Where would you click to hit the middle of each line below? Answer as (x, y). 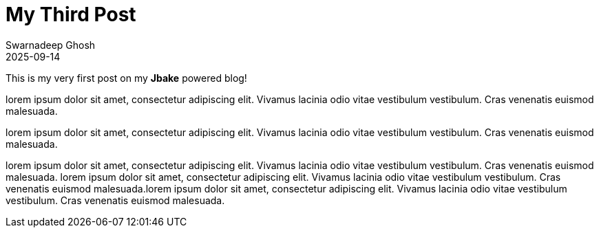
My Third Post (71, 14)
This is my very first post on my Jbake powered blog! (126, 78)
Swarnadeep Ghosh (51, 45)
